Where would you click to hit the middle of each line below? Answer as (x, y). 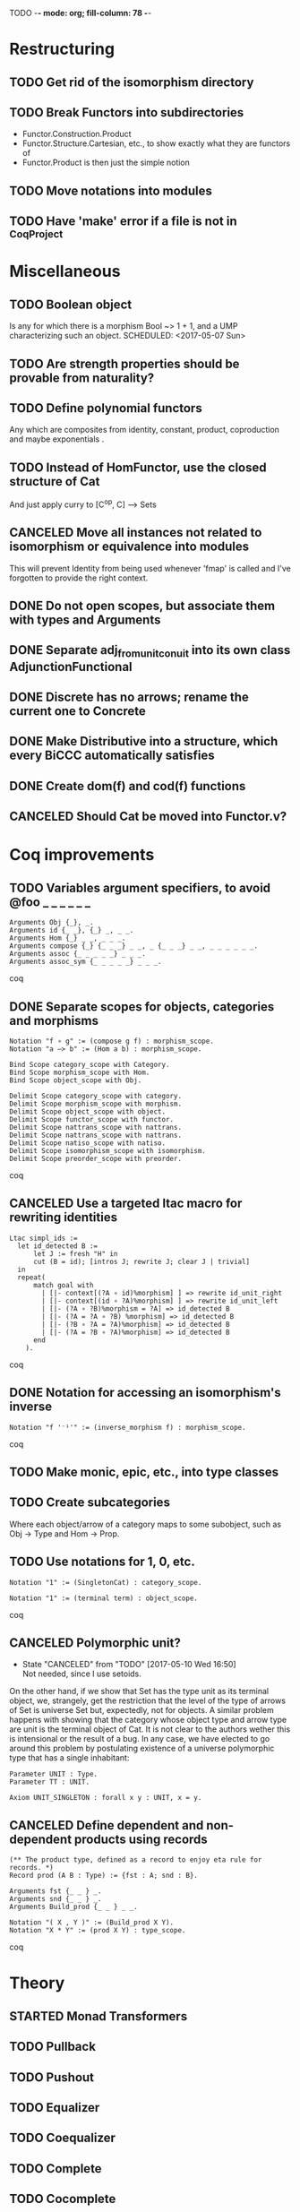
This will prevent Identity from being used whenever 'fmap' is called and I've (150, 568)
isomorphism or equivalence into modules (129, 547)
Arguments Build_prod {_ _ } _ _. (74, 1907)
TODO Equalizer (55, 2108)
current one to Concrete (77, 711)
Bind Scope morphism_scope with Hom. (80, 1072)
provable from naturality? (82, 378)
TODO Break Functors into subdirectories (127, 112)
